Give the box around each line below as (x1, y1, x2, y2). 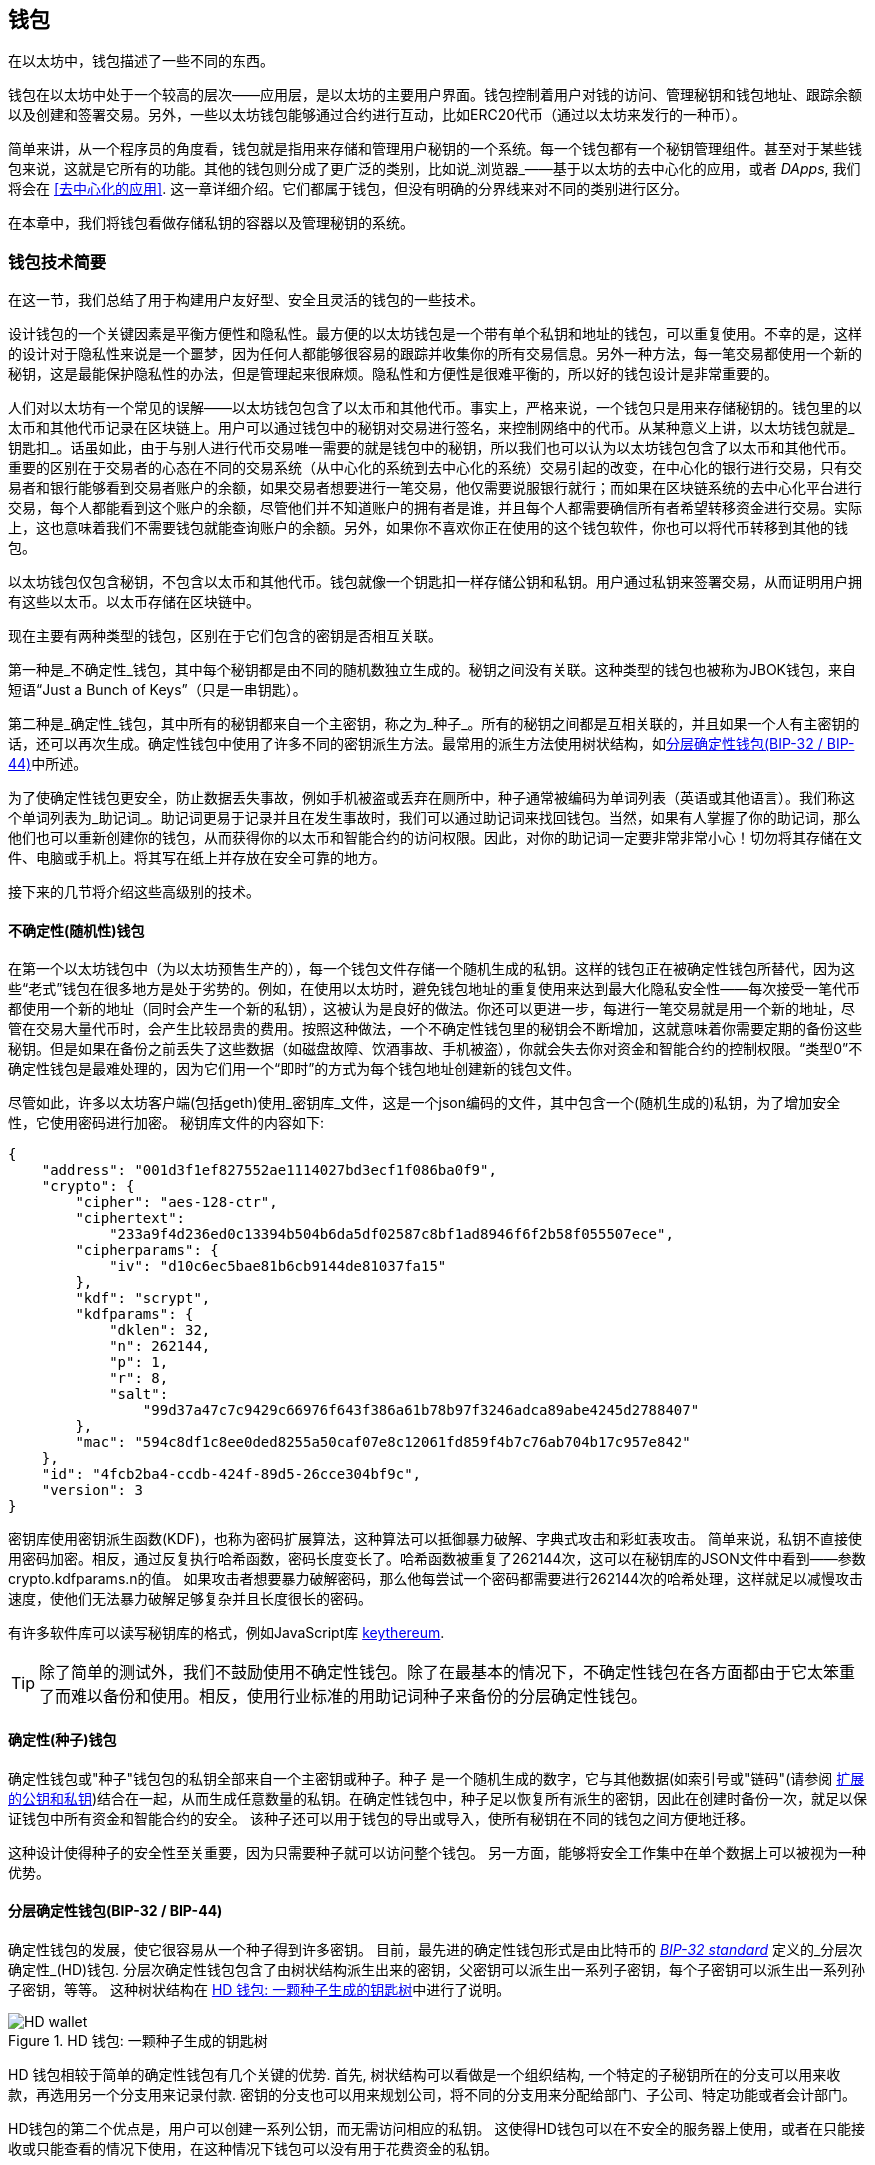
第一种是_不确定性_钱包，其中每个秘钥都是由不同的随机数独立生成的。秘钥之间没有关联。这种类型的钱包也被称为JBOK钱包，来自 (8, 661, 857, 679)
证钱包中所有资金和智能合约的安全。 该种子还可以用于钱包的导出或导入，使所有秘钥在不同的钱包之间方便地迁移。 (8, 1809, 754, 1827)
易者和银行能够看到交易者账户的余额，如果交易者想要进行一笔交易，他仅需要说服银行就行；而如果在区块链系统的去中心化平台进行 (8, 479, 862, 497)
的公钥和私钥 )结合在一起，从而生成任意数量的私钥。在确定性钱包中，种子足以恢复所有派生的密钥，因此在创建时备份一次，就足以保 (8, 1789, 868, 1807)
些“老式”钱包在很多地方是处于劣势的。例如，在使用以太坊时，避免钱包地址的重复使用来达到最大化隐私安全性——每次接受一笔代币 (8, 980, 861, 998)
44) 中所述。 (8, 755, 88, 773)
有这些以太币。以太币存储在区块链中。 (8, 593, 260, 611)
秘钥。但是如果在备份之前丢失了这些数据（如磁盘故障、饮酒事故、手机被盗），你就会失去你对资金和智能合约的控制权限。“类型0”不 (8, 1040, 863, 1058)
